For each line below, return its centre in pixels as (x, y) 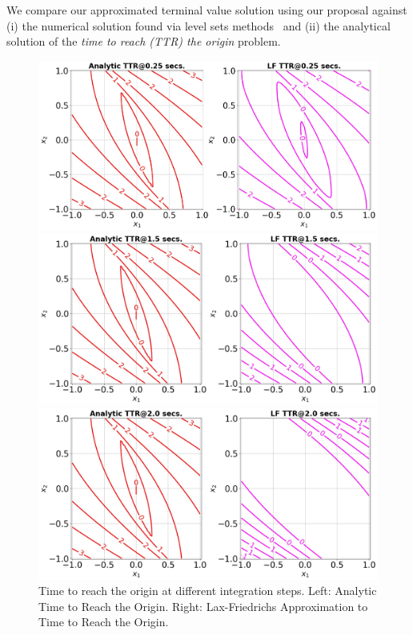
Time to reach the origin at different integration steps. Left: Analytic (208, 591)
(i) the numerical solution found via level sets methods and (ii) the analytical (198, 25)
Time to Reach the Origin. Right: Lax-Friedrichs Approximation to (203, 606)
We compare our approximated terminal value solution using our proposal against (207, 10)
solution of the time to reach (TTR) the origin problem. (144, 41)
